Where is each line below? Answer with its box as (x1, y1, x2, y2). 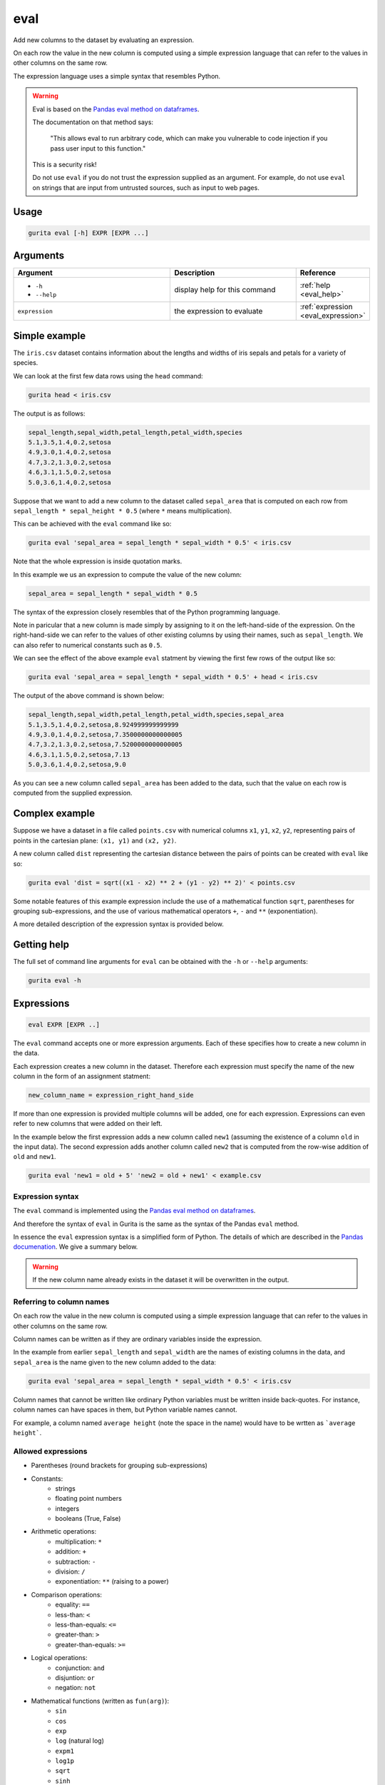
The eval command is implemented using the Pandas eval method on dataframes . (13, 1207, 256, 1215)
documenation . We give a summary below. (13, 1242, 138, 1251)
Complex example (13, 808, 96, 820)
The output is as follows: (13, 409, 86, 418)
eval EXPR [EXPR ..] (28, 1020, 100, 1028)
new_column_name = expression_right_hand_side (28, 1091, 194, 1099)
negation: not (55, 1684, 96, 1692)
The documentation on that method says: (32, 118, 153, 126)
